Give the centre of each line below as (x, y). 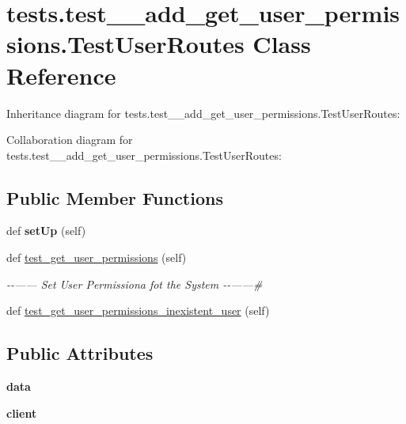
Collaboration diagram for (70, 140)
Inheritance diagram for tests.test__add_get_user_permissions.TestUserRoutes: (203, 113)
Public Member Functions (115, 197)
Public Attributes (80, 353)
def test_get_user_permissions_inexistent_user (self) (138, 310)
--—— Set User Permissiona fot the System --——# (135, 284)
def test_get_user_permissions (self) (97, 257)
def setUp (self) (46, 231)
